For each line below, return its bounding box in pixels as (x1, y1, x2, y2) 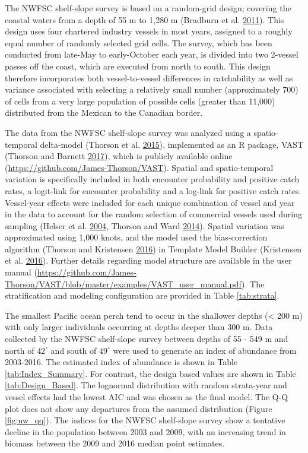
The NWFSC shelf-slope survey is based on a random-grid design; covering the (5, 2, 291, 14)
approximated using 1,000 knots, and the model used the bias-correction (5, 231, 268, 243)
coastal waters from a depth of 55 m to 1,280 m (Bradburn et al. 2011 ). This (5, 13, 284, 26)
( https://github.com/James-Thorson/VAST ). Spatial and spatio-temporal (5, 161, 274, 173)
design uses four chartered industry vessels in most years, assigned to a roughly (5, 25, 293, 37)
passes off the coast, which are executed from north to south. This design (5, 59, 271, 72)
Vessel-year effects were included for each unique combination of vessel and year (5, 196, 295, 208)
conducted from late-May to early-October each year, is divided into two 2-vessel (5, 48, 299, 61)
